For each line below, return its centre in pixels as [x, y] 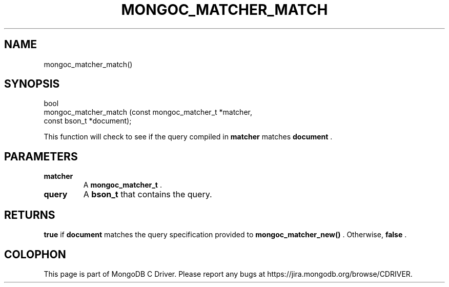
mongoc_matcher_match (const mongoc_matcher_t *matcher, [148, 112]
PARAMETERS [41, 156]
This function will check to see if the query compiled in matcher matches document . [188, 137]
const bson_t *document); [88, 121]
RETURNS [30, 215]
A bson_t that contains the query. [148, 194]
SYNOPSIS [32, 84]
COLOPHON [35, 254]
